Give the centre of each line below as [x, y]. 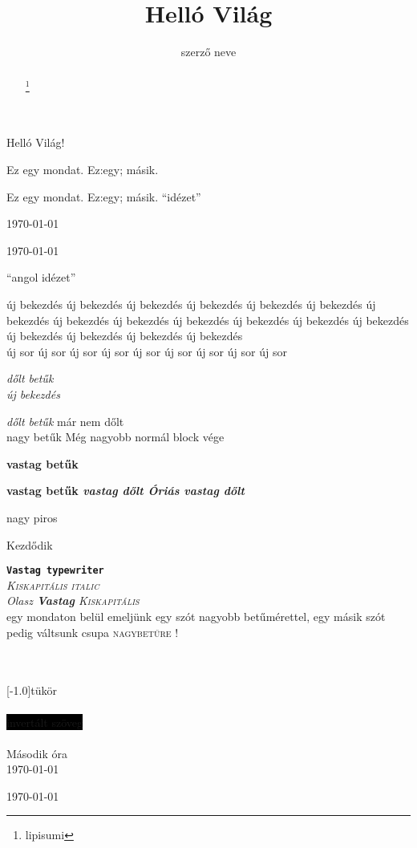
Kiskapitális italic [53, 584]
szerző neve [208, 52]
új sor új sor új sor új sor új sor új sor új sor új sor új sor [147, 351]
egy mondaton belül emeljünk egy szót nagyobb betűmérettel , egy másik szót [196, 616]
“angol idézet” [41, 277]
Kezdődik [30, 544]
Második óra [37, 753]
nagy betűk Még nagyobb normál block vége [115, 437]
